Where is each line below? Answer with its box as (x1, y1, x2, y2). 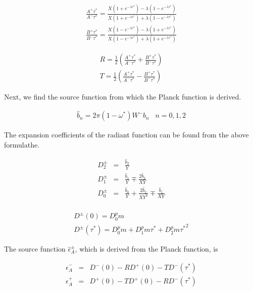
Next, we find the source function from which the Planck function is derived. (4, 91, 241, 102)
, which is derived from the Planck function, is (75, 244, 218, 254)
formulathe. (4, 139, 40, 150)
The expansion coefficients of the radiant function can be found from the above (4, 129, 249, 140)
